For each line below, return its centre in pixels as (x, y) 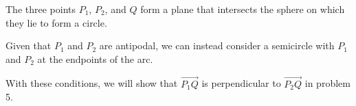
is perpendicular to (241, 83)
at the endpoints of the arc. (95, 58)
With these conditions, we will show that (92, 83)
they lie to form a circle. (56, 22)
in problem (327, 83)
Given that (29, 45)
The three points (41, 9)
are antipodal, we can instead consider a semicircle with (217, 45)
